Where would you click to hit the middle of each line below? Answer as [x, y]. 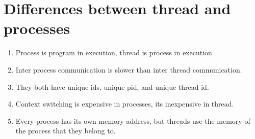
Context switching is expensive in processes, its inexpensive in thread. [125, 104]
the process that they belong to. [66, 131]
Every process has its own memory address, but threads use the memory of [133, 120]
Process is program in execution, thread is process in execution [114, 53]
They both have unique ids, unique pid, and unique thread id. [112, 86]
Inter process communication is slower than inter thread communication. [129, 69]
